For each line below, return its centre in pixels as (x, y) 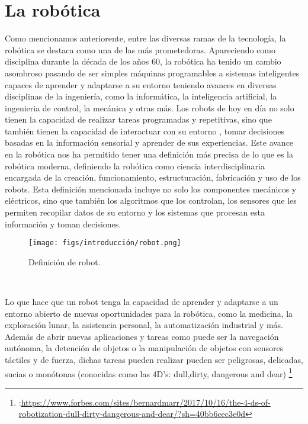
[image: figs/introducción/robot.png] (105, 243)
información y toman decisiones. (63, 224)
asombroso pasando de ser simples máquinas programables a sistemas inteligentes (152, 73)
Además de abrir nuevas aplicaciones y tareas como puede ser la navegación (142, 336)
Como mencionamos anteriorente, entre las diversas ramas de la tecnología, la (145, 38)
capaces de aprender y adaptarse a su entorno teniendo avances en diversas (141, 84)
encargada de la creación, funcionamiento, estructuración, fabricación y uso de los (153, 177)
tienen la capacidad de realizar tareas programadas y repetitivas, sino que (138, 119)
